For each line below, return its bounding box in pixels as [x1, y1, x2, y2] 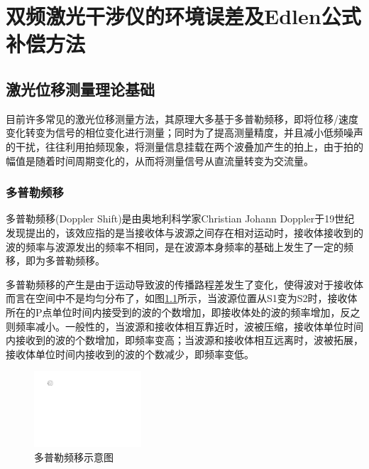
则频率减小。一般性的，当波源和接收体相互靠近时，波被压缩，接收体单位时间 [6, 318, 363, 333]
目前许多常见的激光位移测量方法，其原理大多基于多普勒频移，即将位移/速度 [6, 111, 358, 126]
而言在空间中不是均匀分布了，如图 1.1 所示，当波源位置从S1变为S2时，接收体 [6, 291, 358, 306]
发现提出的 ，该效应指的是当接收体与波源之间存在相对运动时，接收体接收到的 [6, 225, 363, 239]
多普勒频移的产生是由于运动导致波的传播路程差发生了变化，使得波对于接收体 [6, 276, 363, 291]
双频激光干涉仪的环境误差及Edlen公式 [6, 1, 361, 31]
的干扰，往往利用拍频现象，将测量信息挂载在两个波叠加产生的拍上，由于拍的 [6, 139, 363, 153]
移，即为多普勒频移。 [6, 253, 105, 268]
